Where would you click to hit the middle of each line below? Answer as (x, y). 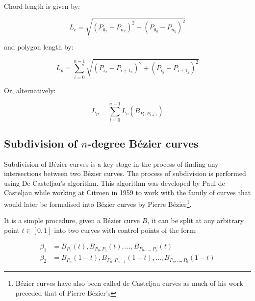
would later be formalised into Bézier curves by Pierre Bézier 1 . (98, 203)
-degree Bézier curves (143, 143)
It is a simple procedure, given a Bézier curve (72, 220)
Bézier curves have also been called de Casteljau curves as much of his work (129, 283)
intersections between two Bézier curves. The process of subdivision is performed (125, 173)
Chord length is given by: (42, 6)
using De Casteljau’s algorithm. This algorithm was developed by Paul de (115, 183)
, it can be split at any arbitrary (196, 220)
